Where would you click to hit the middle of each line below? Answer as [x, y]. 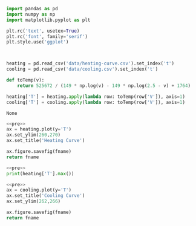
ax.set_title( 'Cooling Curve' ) [46, 196]
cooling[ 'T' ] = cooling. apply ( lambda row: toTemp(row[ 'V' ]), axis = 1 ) [96, 102]
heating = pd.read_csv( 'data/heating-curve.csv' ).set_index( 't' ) [90, 63]
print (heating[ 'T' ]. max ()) [40, 173]
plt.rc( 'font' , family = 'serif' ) [47, 36]
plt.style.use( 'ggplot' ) [38, 42]
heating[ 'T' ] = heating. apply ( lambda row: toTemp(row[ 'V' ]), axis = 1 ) [96, 97]
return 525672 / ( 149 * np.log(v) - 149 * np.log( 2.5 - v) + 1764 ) [104, 86]
